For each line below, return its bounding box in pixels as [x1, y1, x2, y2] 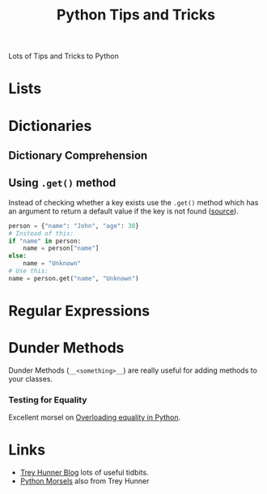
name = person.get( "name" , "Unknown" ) [8, 274, 139, 282]
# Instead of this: [8, 229, 74, 238]
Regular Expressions [8, 302, 150, 320]
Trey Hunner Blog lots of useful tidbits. [19, 467, 149, 478]
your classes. [8, 374, 53, 383]
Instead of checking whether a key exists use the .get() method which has [8, 197, 259, 207]
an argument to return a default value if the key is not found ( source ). [8, 206, 239, 216]
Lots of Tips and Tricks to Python [8, 51, 119, 61]
